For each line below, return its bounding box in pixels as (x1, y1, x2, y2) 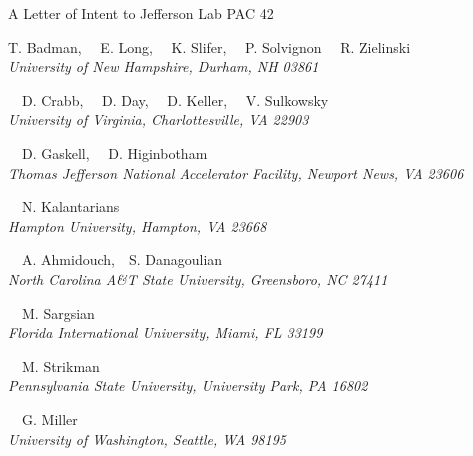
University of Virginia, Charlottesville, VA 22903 (8, 109, 309, 130)
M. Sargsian (21, 302, 95, 323)
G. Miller (21, 408, 78, 429)
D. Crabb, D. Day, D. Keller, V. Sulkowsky (21, 89, 329, 110)
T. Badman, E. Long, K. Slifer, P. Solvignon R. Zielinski (8, 36, 411, 57)
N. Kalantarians (21, 196, 120, 217)
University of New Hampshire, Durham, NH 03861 (8, 56, 319, 77)
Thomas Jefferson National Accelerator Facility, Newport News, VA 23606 (8, 162, 464, 183)
